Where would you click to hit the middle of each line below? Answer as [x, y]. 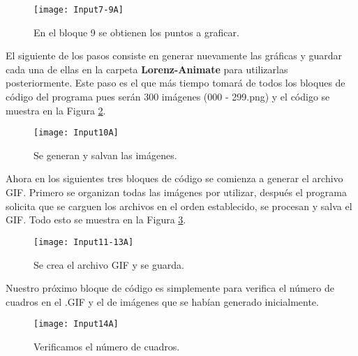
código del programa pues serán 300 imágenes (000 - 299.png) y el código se [168, 97]
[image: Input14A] [76, 324]
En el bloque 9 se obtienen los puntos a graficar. [136, 32]
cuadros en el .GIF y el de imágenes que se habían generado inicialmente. [162, 301]
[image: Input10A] [76, 133]
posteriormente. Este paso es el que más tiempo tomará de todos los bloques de [176, 83]
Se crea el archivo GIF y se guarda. [109, 264]
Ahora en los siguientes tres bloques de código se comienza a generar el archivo [174, 178]
